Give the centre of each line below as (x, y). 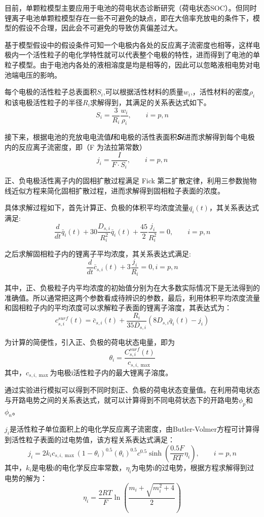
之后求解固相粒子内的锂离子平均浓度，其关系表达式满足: (98, 254)
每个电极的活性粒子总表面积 (51, 92)
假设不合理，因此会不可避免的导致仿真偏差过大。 (100, 28)
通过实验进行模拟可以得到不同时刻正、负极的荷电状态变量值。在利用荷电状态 (132, 390)
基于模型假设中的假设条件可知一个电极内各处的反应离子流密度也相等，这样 (129, 44)
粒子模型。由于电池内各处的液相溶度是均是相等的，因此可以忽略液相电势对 (129, 64)
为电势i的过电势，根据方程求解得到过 (193, 467)
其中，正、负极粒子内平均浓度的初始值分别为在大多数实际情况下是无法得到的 (132, 288)
